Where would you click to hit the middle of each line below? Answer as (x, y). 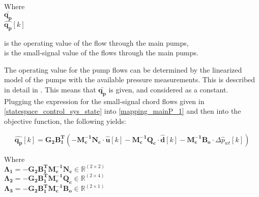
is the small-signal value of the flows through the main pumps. (101, 53)
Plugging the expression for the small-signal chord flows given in (104, 101)
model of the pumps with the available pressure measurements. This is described (130, 79)
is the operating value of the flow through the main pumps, (96, 42)
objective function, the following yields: (65, 121)
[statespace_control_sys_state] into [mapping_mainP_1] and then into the (123, 111)
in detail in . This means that (50, 89)
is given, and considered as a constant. (168, 89)
